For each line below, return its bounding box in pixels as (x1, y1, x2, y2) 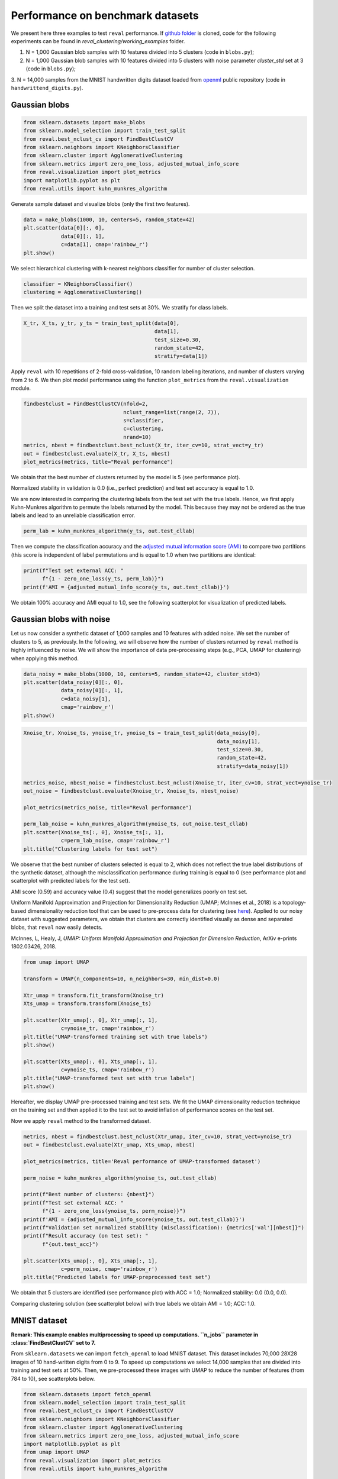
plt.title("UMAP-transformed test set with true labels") (23, 1074, 195, 1081)
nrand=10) (123, 434, 152, 440)
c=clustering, (123, 425, 164, 432)
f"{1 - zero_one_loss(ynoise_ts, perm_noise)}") (42, 1207, 186, 1215)
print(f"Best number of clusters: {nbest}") (23, 1191, 155, 1198)
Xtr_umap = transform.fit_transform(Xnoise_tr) (23, 992, 164, 999)
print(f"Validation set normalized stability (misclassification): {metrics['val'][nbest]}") (23, 1225, 305, 1231)
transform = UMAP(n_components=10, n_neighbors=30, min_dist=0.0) (23, 975, 220, 982)
